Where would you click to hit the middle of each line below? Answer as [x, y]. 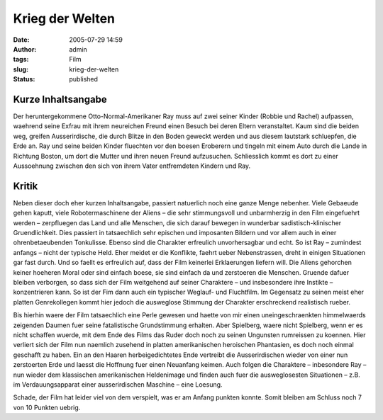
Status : [24, 79]
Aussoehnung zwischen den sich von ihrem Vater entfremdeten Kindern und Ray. [132, 166]
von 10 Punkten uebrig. [47, 407]
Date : [21, 40]
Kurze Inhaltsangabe [60, 99]
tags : [21, 59]
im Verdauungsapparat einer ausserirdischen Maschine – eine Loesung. [118, 384]
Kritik [26, 186]
